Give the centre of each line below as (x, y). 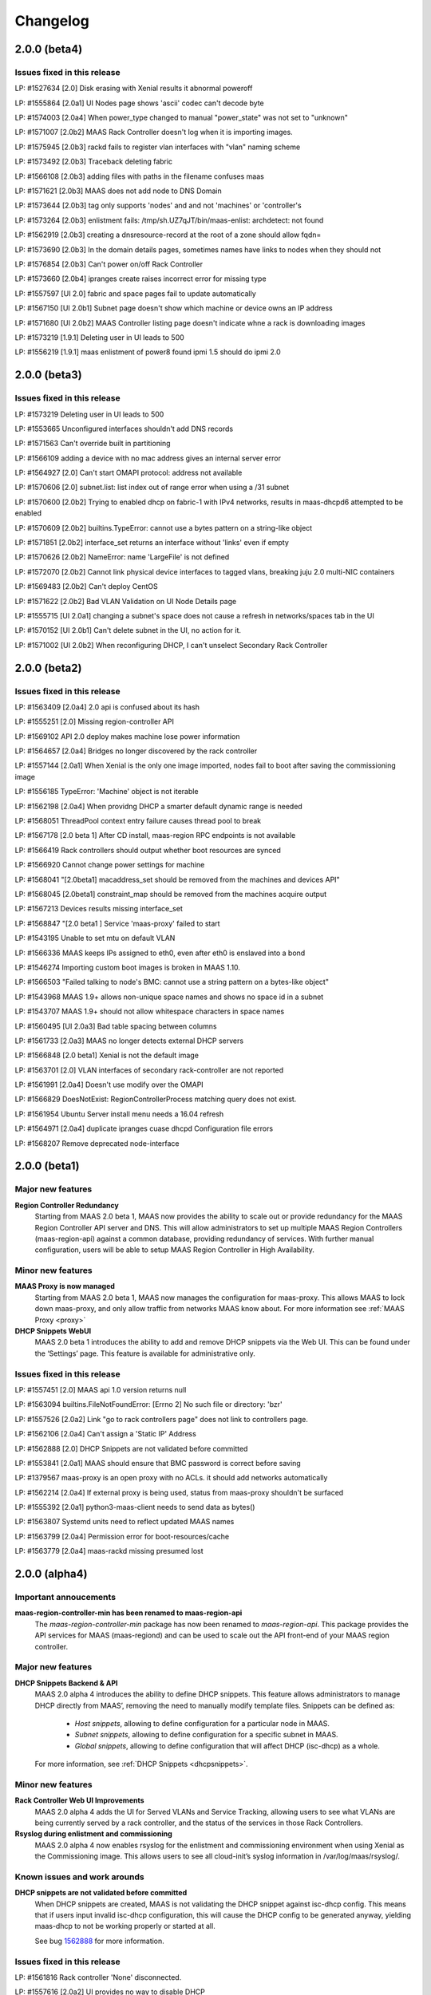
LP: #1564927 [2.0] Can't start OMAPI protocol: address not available (129, 473)
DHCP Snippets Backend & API (66, 1683)
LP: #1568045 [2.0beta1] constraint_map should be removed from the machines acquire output (171, 894)
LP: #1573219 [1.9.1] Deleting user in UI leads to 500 (100, 337)
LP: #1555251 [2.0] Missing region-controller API (95, 721)
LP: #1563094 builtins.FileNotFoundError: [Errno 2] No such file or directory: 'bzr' (148, 1404)
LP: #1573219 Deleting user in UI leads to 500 (89, 414)
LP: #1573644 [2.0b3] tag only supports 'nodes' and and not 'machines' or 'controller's (158, 205)
